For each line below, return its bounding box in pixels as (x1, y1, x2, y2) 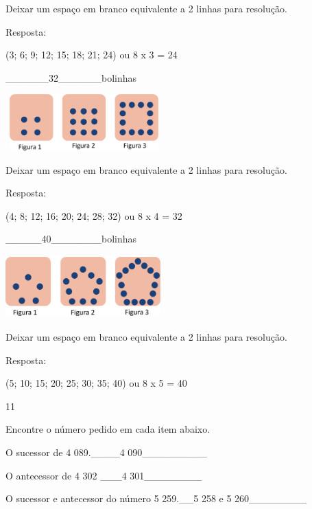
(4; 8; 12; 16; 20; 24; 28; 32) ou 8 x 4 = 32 (5, 208, 182, 223)
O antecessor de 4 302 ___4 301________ (5, 468, 202, 482)
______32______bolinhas (5, 70, 137, 84)
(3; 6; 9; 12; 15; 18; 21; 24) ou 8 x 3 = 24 (5, 47, 178, 62)
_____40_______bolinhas (5, 231, 137, 246)
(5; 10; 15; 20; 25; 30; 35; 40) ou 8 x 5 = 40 (5, 376, 187, 390)
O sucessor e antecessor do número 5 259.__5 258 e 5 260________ (5, 491, 307, 506)
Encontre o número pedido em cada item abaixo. (5, 422, 211, 436)
